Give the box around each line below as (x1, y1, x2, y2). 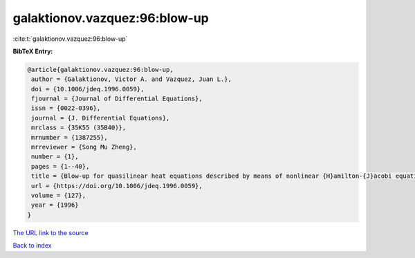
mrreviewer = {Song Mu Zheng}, (31, 143, 138, 151)
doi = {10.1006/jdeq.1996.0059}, (31, 85, 145, 93)
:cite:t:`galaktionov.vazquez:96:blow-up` (12, 35, 128, 43)
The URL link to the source (12, 228, 89, 237)
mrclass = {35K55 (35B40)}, (31, 124, 127, 131)
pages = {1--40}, (31, 163, 90, 170)
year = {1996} (31, 201, 79, 209)
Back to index (12, 241, 52, 250)
